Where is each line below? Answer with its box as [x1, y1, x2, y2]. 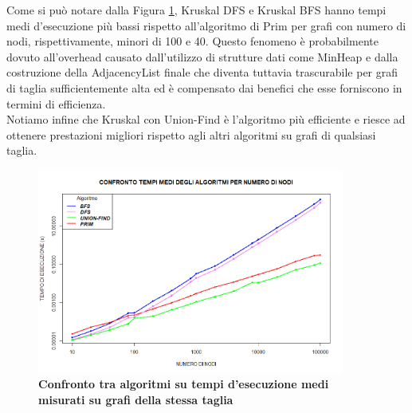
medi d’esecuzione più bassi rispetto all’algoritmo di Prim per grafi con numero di [6, 17, 406, 33]
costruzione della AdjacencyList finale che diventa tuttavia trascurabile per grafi [6, 64, 398, 81]
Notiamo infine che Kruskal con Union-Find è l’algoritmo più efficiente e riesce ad [6, 111, 406, 128]
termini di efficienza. [6, 95, 106, 112]
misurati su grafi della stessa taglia [38, 391, 233, 407]
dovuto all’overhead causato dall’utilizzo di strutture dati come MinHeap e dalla [6, 48, 398, 65]
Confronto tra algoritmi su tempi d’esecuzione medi [38, 376, 329, 392]
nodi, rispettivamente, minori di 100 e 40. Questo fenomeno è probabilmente [6, 33, 379, 49]
